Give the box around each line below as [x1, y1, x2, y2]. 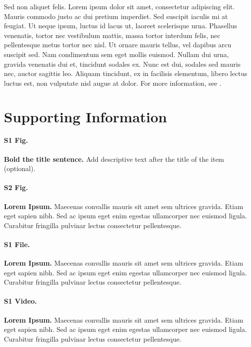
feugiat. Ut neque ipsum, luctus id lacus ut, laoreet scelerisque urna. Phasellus [4, 20, 237, 31]
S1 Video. [4, 296, 37, 306]
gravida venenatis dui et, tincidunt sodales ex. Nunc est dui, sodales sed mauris [4, 58, 241, 69]
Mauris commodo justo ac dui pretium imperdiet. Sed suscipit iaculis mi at [4, 11, 228, 21]
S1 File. [4, 239, 30, 249]
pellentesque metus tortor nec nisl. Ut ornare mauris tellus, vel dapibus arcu [4, 39, 232, 50]
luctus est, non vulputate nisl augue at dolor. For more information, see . [4, 77, 222, 88]
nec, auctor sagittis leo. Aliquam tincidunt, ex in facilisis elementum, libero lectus [4, 68, 248, 78]
